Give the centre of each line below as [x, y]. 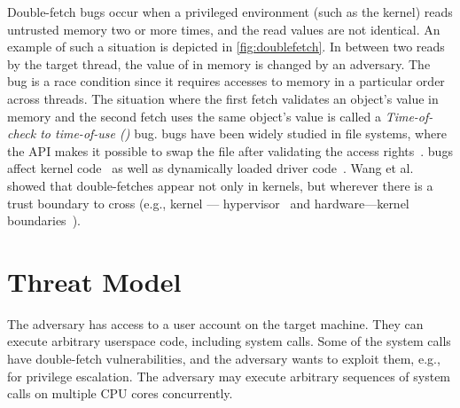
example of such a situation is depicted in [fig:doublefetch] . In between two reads [226, 47]
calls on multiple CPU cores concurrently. [120, 393]
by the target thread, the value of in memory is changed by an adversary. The [219, 63]
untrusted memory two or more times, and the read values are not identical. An [224, 29]
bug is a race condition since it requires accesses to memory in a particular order [226, 81]
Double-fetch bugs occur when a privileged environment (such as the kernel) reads [230, 12]
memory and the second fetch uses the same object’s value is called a [194, 116]
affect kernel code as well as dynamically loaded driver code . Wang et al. [211, 168]
